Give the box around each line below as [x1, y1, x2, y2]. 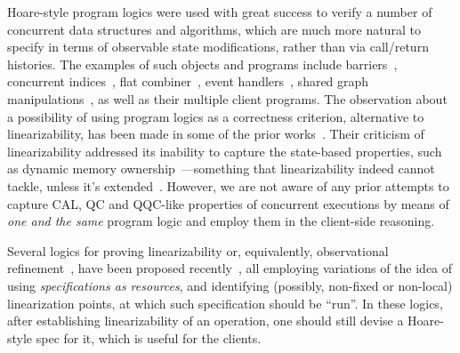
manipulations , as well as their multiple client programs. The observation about [7, 89, 448, 108]
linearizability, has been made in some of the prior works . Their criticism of [7, 124, 424, 143]
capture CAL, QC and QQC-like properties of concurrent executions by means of [7, 194, 449, 213]
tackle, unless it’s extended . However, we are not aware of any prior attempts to [7, 176, 449, 195]
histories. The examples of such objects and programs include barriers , [7, 54, 398, 73]
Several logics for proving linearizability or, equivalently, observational [7, 241, 389, 260]
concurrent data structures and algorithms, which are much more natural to [7, 20, 421, 38]
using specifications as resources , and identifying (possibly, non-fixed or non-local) [7, 276, 453, 294]
